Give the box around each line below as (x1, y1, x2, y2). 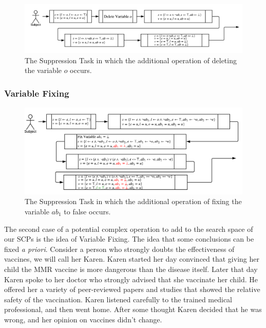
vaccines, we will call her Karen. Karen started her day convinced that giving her (4, 253, 259, 264)
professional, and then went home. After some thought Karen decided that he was (4, 304, 262, 315)
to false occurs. (64, 206, 111, 216)
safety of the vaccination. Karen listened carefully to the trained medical (4, 294, 232, 304)
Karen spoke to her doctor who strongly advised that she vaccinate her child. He (4, 274, 258, 284)
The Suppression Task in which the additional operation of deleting (25, 54, 237, 65)
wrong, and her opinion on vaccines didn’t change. (4, 314, 162, 324)
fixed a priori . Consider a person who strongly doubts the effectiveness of (4, 243, 235, 254)
